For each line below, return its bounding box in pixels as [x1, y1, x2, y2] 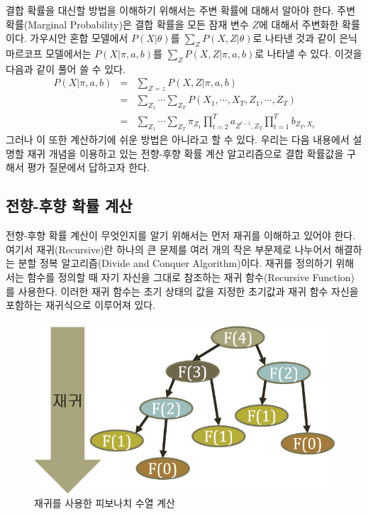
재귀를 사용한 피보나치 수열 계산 [34, 496, 175, 510]
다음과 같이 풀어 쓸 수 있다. [6, 61, 126, 76]
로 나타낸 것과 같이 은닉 [252, 31, 357, 45]
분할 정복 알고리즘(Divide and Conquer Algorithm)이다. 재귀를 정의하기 [18, 256, 333, 270]
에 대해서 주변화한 [259, 16, 339, 31]
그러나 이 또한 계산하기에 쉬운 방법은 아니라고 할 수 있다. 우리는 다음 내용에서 [6, 132, 350, 147]
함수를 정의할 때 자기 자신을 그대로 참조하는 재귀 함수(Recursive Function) [27, 269, 355, 284]
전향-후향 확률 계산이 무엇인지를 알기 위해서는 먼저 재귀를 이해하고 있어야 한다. [6, 228, 356, 243]
